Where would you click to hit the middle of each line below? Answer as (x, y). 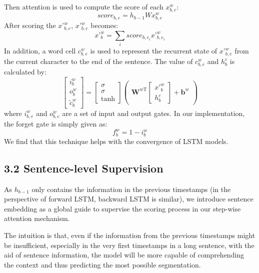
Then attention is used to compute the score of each (84, 6)
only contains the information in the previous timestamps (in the (131, 189)
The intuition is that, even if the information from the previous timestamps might (130, 235)
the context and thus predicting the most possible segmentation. (102, 264)
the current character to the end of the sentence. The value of (98, 61)
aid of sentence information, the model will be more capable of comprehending (124, 255)
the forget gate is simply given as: (56, 123)
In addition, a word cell (40, 51)
